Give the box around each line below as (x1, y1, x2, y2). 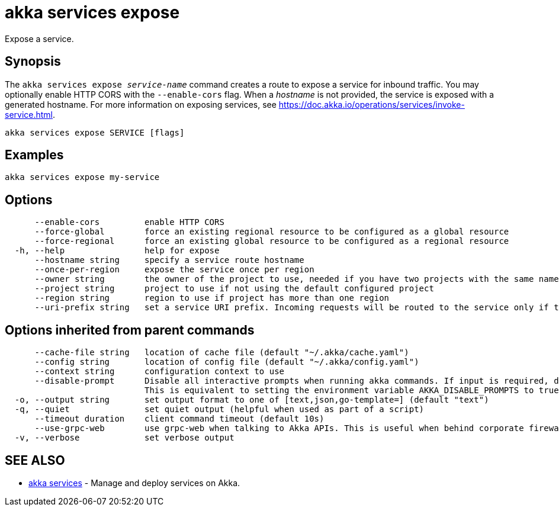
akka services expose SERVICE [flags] (5, 127, 185, 137)
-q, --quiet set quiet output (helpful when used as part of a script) (14, 404, 425, 414)
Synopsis (5, 54, 61, 69)
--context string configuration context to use (34, 367, 285, 377)
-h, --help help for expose (14, 246, 220, 256)
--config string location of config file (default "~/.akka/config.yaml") (34, 357, 419, 367)
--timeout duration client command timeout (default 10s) (34, 414, 325, 424)
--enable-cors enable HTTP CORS (34, 217, 224, 227)
